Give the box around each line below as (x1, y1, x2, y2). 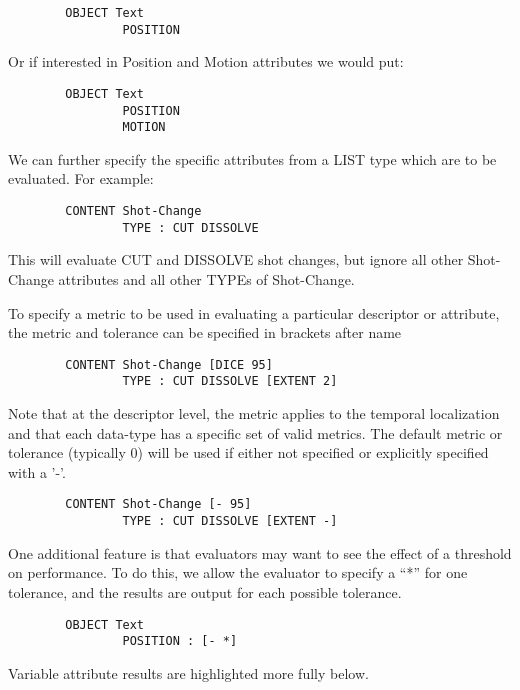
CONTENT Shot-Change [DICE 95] (65, 357, 273, 372)
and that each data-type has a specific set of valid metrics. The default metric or (8, 422, 503, 443)
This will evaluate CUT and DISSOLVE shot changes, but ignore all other (8, 249, 464, 270)
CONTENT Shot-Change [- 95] (65, 497, 252, 512)
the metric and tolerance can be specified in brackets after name (8, 322, 402, 343)
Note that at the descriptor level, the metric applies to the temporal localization (8, 403, 500, 424)
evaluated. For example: (8, 168, 154, 189)
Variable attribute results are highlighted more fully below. (8, 662, 369, 683)
